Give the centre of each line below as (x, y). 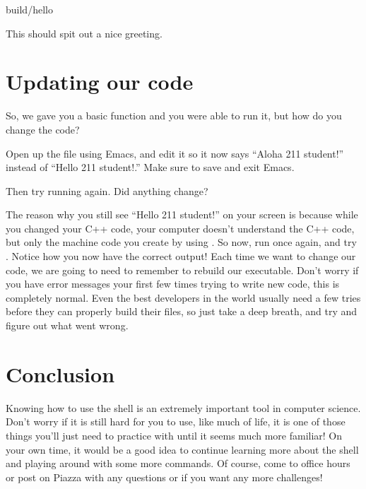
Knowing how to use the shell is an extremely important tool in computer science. (183, 407)
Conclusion (60, 373)
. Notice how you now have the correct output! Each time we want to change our (181, 256)
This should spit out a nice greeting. (84, 33)
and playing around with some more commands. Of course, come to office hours (178, 463)
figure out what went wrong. (67, 325)
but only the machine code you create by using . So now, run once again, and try (181, 242)
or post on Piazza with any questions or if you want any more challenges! (164, 477)
